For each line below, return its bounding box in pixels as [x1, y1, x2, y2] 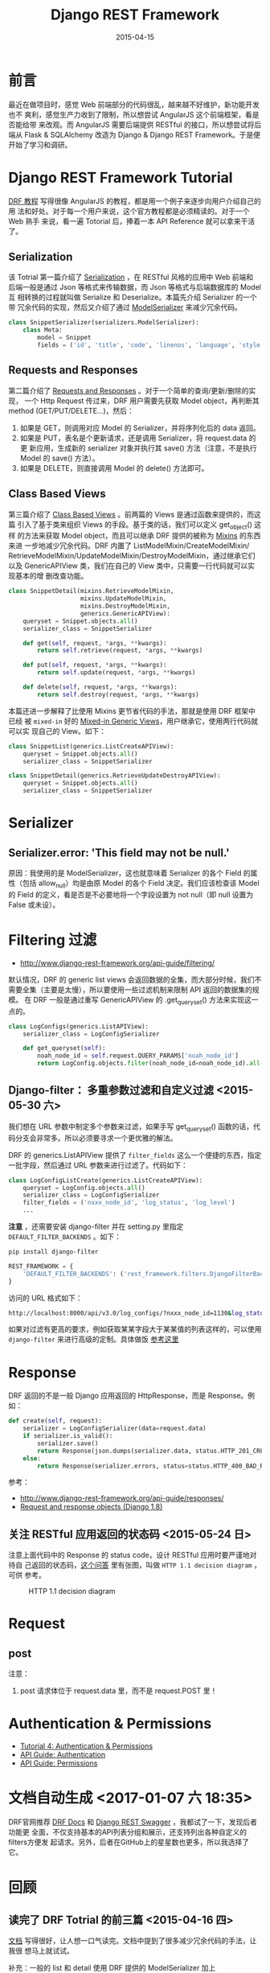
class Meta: [22, 326, 63, 335]
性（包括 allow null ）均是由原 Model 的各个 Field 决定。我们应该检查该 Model [8, 879, 260, 890]
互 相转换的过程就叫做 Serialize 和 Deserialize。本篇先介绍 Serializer [8, 292, 235, 303]
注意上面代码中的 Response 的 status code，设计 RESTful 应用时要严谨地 [8, 1551, 251, 1560]
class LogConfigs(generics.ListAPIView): [8, 1022, 149, 1031]
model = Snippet [37, 334, 92, 342]
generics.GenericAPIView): [80, 609, 171, 617]
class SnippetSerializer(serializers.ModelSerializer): [8, 319, 199, 327]
